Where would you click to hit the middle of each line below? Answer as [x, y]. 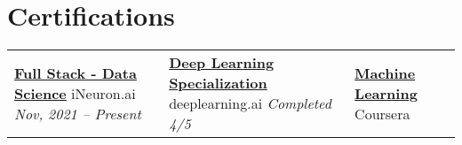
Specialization [218, 83]
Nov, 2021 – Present [78, 113]
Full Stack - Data [76, 72]
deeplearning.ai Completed [250, 103]
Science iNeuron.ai [75, 93]
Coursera [382, 113]
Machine [385, 72]
